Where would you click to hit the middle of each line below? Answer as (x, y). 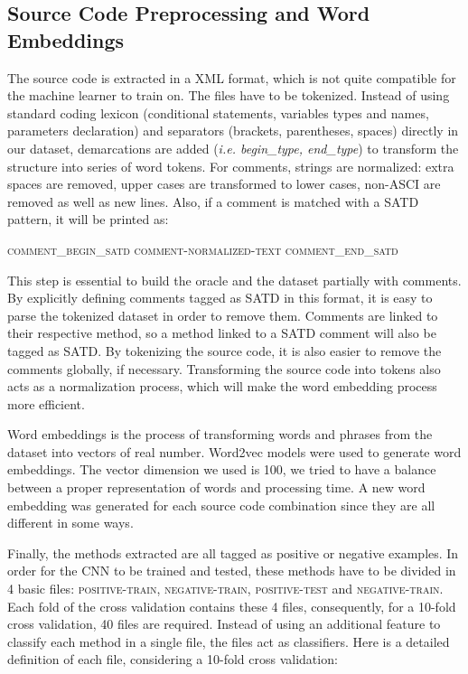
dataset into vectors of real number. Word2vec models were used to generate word (234, 451)
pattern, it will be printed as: (88, 219)
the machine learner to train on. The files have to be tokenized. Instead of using (229, 95)
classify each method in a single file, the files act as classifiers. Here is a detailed (229, 641)
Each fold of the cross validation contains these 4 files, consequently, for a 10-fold (232, 606)
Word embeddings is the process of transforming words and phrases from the (220, 434)
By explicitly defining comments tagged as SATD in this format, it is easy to (220, 298)
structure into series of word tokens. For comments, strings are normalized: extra (231, 166)
